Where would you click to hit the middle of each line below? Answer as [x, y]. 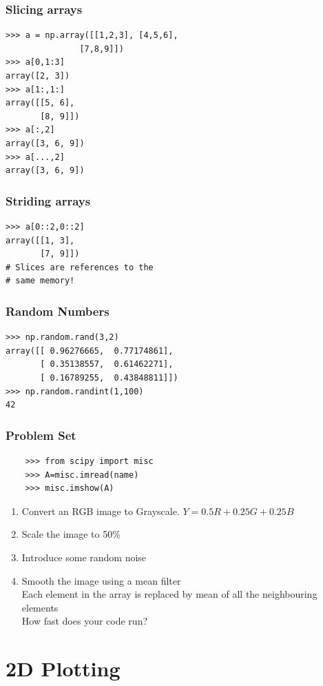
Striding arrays [48, 200]
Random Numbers [58, 311]
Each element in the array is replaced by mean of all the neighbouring [169, 594]
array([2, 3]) [38, 76]
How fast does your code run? [85, 621]
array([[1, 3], [40, 240]
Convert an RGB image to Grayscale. [101, 511]
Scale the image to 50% [71, 534]
